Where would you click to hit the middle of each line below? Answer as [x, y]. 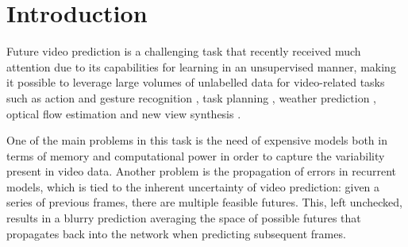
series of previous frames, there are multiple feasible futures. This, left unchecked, [204, 202]
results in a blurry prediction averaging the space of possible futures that [184, 218]
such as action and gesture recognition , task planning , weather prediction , [191, 97]
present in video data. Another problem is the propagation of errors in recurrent [202, 171]
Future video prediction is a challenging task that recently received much [184, 51]
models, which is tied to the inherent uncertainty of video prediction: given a [193, 186]
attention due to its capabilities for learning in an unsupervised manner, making [201, 66]
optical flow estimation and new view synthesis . [124, 113]
